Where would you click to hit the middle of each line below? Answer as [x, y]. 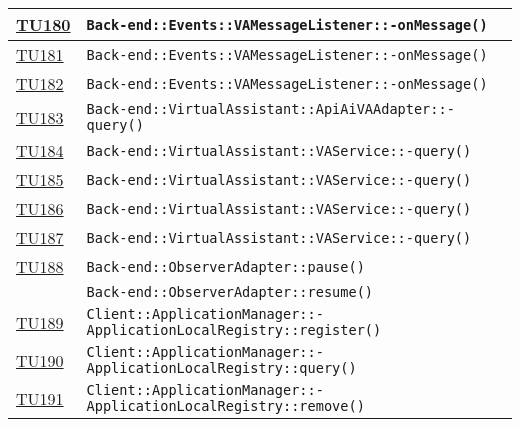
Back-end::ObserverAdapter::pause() [225, 266]
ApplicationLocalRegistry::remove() [225, 406]
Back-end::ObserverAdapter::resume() [230, 292]
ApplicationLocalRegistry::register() [234, 330]
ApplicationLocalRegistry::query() [221, 368]
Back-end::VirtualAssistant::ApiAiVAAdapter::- [270, 109]
